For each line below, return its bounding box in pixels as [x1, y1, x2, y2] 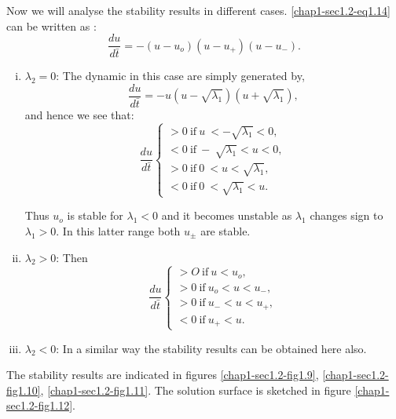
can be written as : [6, 17, 97, 34]
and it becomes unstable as [161, 207, 292, 224]
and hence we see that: [24, 107, 134, 123]
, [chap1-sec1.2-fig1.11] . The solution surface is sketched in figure [40, 381, 351, 398]
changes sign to [310, 207, 383, 224]
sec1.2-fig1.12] [6, 397, 73, 414]
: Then [56, 249, 88, 265]
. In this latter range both [56, 223, 181, 239]
